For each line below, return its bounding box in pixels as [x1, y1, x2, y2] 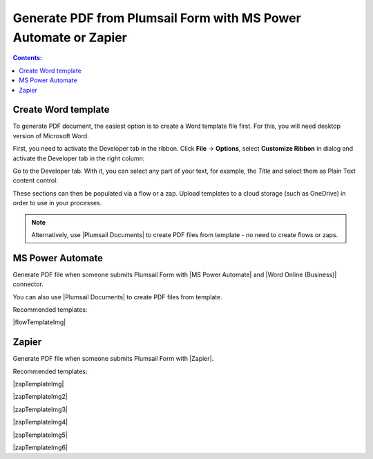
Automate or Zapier [12, 30, 127, 45]
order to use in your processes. [12, 199, 102, 207]
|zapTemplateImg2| [12, 393, 68, 401]
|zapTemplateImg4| [12, 418, 68, 427]
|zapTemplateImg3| [12, 405, 68, 413]
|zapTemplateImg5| [12, 431, 68, 439]
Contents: [12, 54, 43, 62]
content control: [12, 176, 59, 185]
